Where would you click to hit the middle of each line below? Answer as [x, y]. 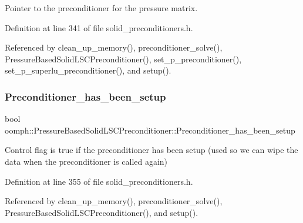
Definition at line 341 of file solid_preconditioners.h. [99, 27]
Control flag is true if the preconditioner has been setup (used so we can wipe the [151, 150]
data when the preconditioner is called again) [86, 161]
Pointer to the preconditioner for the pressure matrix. [101, 8]
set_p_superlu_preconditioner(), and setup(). [88, 70]
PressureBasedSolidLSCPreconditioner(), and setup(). [102, 212]
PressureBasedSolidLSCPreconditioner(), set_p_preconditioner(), [123, 59]
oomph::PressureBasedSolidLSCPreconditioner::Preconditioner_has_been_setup [150, 130]
